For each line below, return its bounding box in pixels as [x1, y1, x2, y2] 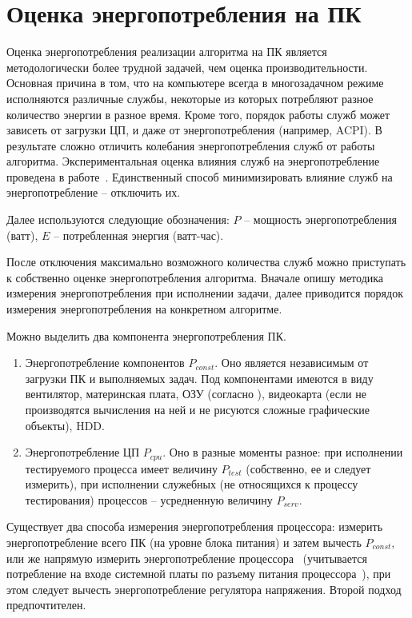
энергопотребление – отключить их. [6, 184, 181, 201]
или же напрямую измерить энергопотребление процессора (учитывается [6, 549, 367, 566]
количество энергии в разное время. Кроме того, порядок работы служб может [6, 106, 390, 122]
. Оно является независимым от [214, 354, 369, 371]
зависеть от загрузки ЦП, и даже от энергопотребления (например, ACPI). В [6, 122, 382, 138]
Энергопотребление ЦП [25, 444, 140, 461]
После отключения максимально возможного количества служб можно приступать [6, 253, 406, 270]
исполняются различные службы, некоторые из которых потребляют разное [6, 90, 374, 106]
